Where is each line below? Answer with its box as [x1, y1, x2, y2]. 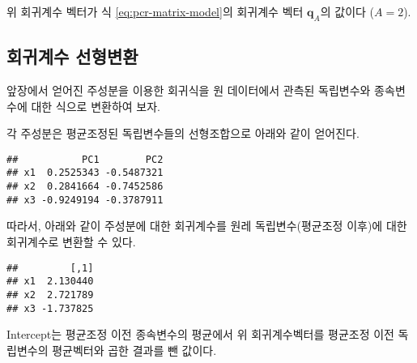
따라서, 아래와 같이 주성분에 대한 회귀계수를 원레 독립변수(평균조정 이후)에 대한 [6, 217, 407, 234]
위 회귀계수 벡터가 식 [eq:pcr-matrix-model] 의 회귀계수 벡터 [6, 3, 304, 19]
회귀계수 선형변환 [6, 44, 138, 69]
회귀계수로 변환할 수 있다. [6, 233, 136, 250]
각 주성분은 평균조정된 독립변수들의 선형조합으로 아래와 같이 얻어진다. [6, 125, 360, 142]
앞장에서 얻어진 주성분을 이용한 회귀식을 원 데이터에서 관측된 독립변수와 [6, 82, 371, 98]
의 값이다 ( [320, 3, 374, 19]
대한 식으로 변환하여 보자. [31, 97, 160, 114]
